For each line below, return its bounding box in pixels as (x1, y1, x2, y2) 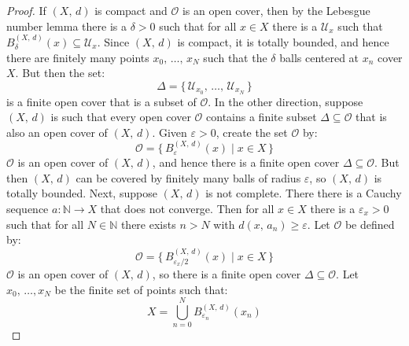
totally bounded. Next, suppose (6, 185, 157, 201)
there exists (120, 215, 176, 232)
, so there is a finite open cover (152, 266, 301, 282)
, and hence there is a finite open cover (152, 154, 340, 171)
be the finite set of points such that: (54, 281, 228, 297)
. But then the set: (15, 64, 105, 81)
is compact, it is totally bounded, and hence (177, 34, 389, 50)
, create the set (216, 123, 288, 140)
